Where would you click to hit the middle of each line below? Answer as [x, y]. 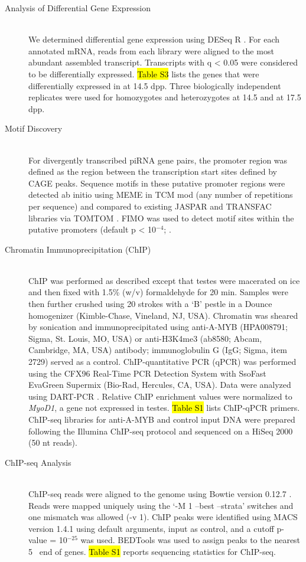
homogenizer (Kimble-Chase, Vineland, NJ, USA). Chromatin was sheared [163, 315]
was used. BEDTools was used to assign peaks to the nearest [191, 540]
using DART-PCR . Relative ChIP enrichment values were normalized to [160, 396]
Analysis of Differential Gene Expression [78, 8]
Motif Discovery [34, 128]
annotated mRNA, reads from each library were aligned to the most [151, 50]
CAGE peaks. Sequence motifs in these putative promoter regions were [157, 183]
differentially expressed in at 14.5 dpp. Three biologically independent [155, 85]
